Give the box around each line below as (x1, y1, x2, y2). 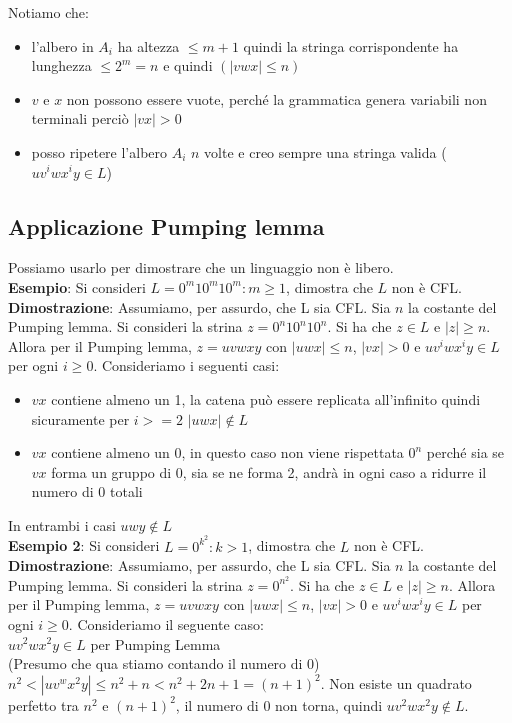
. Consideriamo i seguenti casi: (93, 355, 280, 376)
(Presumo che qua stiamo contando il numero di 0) (8, 653, 320, 674)
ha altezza (117, 35, 180, 56)
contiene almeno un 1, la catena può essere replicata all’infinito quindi (51, 388, 481, 409)
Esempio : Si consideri (8, 276, 146, 297)
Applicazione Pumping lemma (8, 210, 325, 241)
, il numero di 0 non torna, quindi (175, 694, 383, 715)
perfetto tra (8, 694, 79, 715)
